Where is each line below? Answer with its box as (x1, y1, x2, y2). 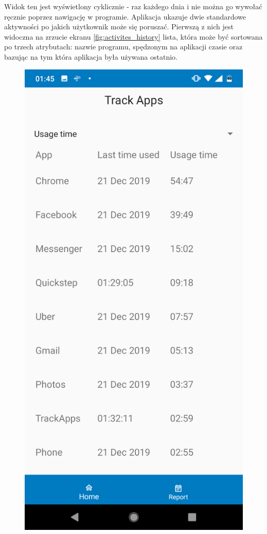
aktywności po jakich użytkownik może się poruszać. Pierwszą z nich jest (4, 21, 234, 32)
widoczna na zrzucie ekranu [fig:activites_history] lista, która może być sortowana (4, 31, 263, 42)
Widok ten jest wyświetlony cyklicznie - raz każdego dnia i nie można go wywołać (4, 1, 262, 11)
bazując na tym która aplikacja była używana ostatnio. (4, 51, 177, 62)
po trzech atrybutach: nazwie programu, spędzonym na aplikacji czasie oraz (4, 41, 243, 52)
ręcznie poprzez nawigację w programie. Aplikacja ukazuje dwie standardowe (4, 11, 246, 22)
